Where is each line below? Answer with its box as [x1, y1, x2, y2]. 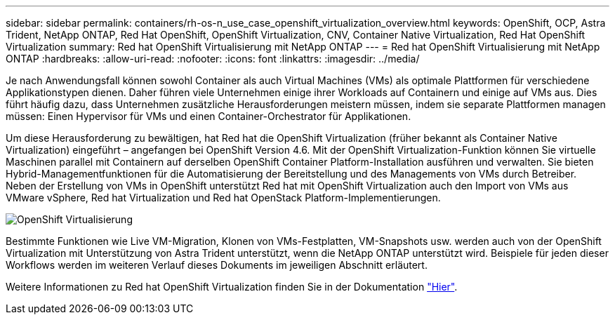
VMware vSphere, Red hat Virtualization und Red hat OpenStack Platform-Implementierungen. [6, 192, 441, 204]
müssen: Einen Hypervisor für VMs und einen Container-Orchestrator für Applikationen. [6, 110, 411, 122]
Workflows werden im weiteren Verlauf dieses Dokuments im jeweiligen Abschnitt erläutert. [6, 259, 428, 271]
